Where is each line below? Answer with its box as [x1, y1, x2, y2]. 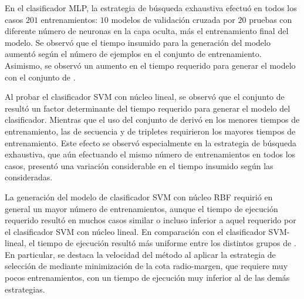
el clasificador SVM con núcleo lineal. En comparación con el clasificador [5, 225, 266, 237]
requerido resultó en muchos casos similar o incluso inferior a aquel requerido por [5, 214, 296, 226]
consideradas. [5, 171, 53, 183]
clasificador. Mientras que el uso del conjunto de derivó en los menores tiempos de [5, 113, 300, 126]
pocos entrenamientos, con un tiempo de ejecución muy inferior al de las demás [5, 271, 290, 284]
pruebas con [249, 13, 292, 25]
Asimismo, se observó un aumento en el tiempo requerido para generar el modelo [5, 59, 296, 71]
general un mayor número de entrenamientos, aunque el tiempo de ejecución [5, 202, 278, 214]
